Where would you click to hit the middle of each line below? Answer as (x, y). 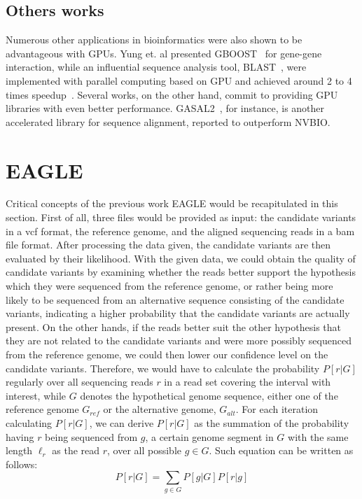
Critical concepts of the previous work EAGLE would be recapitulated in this (172, 203)
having (20, 436)
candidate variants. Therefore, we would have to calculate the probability (163, 368)
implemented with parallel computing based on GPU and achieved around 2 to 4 (179, 80)
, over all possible (144, 450)
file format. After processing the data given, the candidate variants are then (168, 245)
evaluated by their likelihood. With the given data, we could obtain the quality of (181, 258)
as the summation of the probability (272, 422)
